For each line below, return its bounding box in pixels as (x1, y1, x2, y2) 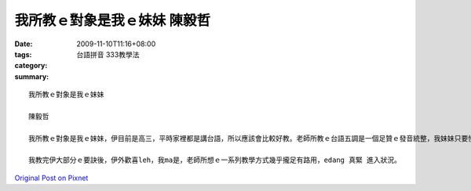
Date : (14, 39, 33, 49)
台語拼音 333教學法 (76, 49, 140, 59)
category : (14, 61, 48, 70)
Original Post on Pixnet (14, 173, 89, 182)
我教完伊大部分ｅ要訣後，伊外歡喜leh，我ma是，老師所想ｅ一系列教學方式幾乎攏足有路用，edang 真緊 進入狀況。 (28, 156, 402, 164)
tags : (14, 49, 32, 59)
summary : (14, 71, 49, 81)
